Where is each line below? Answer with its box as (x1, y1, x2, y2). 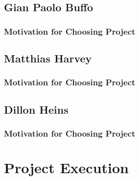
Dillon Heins (4, 101, 69, 117)
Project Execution (4, 158, 129, 178)
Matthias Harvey (4, 51, 92, 66)
